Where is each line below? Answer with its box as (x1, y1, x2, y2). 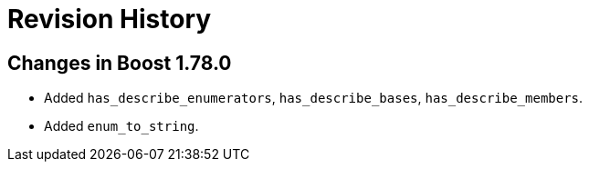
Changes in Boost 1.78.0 (7, 51, 232, 75)
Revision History (7, 4, 212, 35)
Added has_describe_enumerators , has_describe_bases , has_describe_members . (44, 90, 584, 106)
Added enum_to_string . (44, 118, 199, 134)
